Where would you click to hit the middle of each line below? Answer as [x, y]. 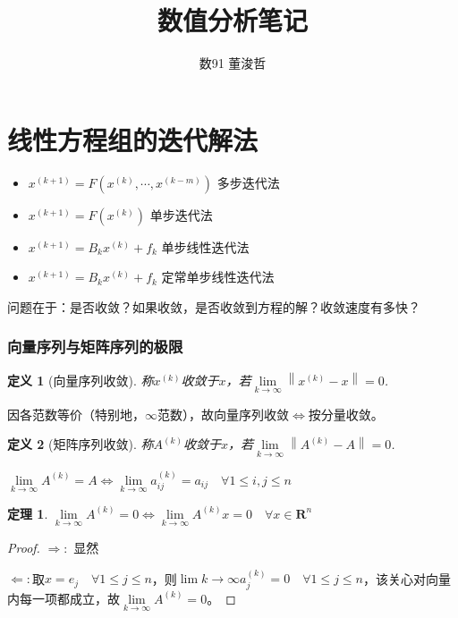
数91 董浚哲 [233, 63]
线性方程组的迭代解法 [133, 139]
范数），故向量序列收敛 [223, 414]
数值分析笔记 [232, 20]
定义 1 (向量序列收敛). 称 [81, 380]
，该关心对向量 [407, 578]
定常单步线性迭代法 [218, 277]
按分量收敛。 [346, 414]
